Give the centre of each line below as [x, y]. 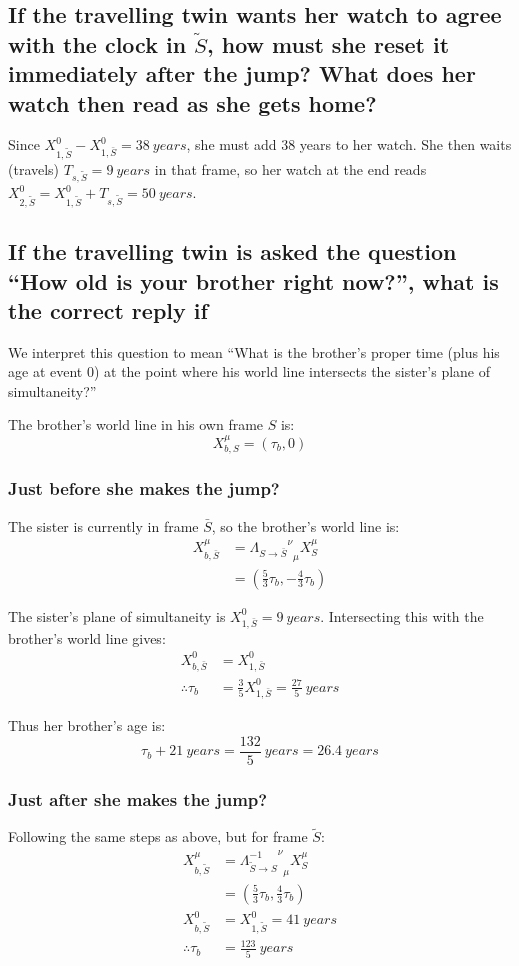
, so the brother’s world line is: [305, 525]
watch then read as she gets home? [192, 102]
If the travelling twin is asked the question [232, 251]
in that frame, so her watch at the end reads [290, 168]
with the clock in [97, 43]
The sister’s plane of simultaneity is [117, 615]
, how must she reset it [328, 43]
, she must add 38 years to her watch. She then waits [349, 144]
